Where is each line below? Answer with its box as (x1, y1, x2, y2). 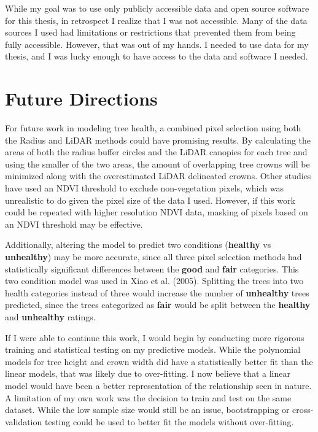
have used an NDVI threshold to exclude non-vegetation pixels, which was (5, 182, 284, 195)
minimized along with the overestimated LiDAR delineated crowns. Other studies (5, 169, 311, 182)
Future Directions (5, 86, 158, 111)
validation (5, 415, 42, 428)
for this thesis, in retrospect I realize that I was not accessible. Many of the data (5, 13, 308, 26)
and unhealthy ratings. (5, 310, 96, 323)
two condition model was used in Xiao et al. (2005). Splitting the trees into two (5, 274, 304, 287)
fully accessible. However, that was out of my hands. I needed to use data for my (5, 37, 309, 50)
